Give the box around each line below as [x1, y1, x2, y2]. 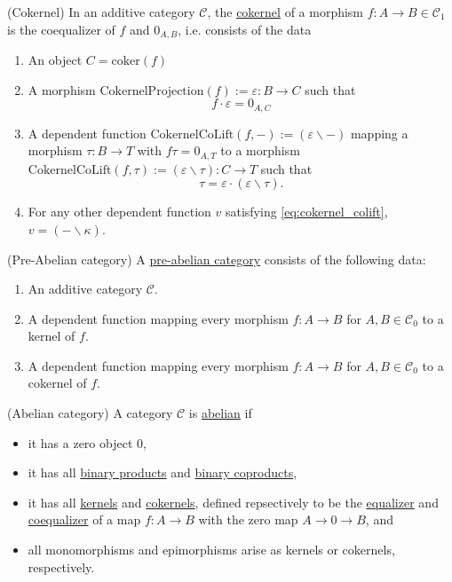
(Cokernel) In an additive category [7, 3, 195, 20]
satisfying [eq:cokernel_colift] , [225, 202, 388, 221]
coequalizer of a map [28, 510, 141, 529]
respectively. [28, 557, 95, 576]
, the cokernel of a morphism [207, 3, 364, 20]
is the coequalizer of [7, 20, 115, 38]
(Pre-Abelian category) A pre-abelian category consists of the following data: [7, 249, 426, 268]
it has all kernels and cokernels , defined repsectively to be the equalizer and [28, 492, 439, 511]
